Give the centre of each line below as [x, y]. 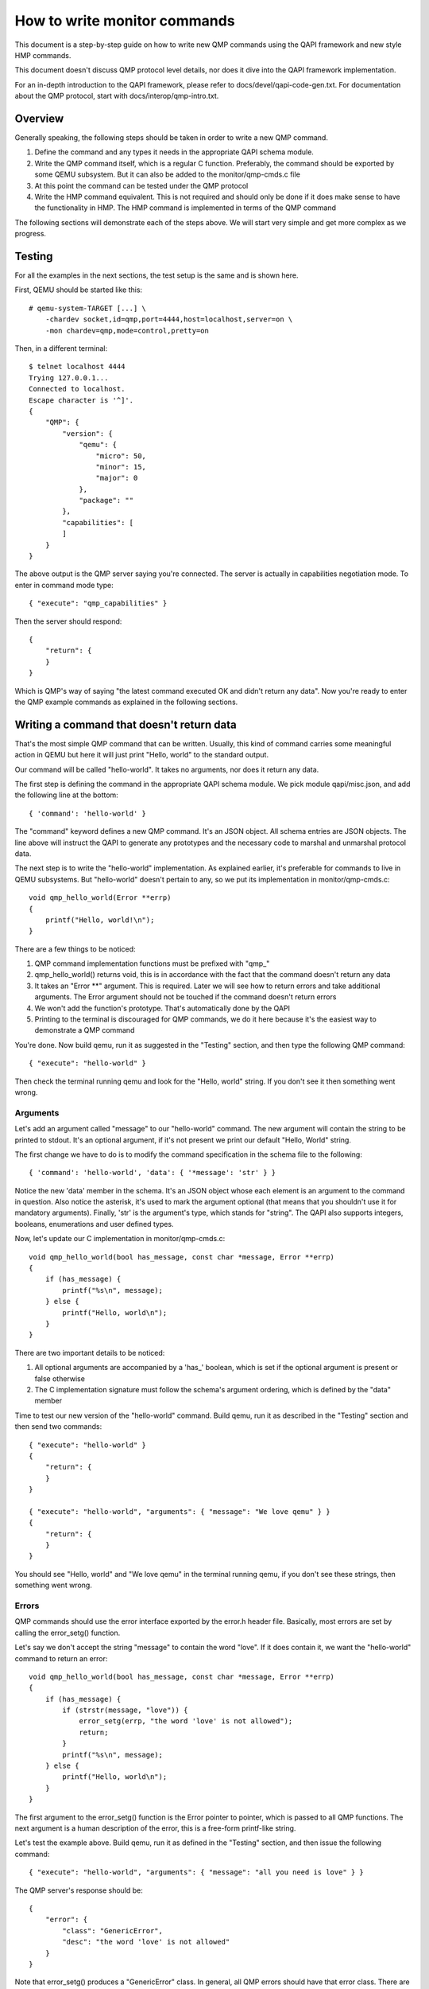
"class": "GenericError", [112, 1931]
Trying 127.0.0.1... [69, 378]
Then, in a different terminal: [61, 348]
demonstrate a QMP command [85, 1030]
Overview [39, 118]
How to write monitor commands [125, 21]
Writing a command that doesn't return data [126, 724]
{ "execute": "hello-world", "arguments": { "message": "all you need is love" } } [197, 1872]
